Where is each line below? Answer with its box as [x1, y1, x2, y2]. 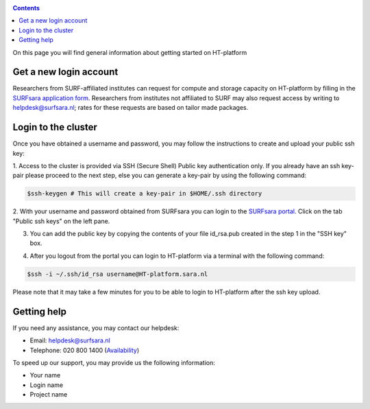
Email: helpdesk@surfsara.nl [29, 336, 111, 344]
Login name [29, 381, 64, 389]
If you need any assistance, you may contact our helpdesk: [12, 323, 180, 332]
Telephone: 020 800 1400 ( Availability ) [29, 346, 140, 354]
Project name [29, 390, 68, 399]
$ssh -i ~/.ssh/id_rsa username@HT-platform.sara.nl [27, 270, 208, 278]
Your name [29, 371, 61, 379]
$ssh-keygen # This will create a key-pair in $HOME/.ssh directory [27, 189, 262, 198]
